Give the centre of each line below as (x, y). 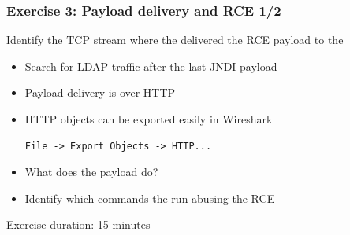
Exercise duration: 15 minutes (78, 224)
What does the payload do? (91, 172)
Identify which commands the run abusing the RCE (150, 198)
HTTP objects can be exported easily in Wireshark (149, 119)
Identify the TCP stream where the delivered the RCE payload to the (175, 40)
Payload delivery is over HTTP (100, 92)
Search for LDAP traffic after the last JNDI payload (151, 66)
